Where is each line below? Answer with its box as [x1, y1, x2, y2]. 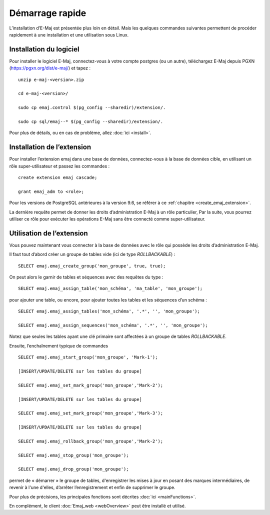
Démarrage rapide [9, 7, 86, 18]
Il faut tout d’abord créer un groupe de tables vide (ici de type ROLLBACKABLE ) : [9, 251, 175, 257]
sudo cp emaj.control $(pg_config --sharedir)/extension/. [18, 105, 166, 110]
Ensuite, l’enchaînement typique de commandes [9, 342, 108, 348]
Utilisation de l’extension [9, 229, 88, 237]
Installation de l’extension [9, 143, 91, 151]
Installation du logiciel [9, 45, 79, 53]
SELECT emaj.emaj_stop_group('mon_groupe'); [18, 452, 129, 458]
